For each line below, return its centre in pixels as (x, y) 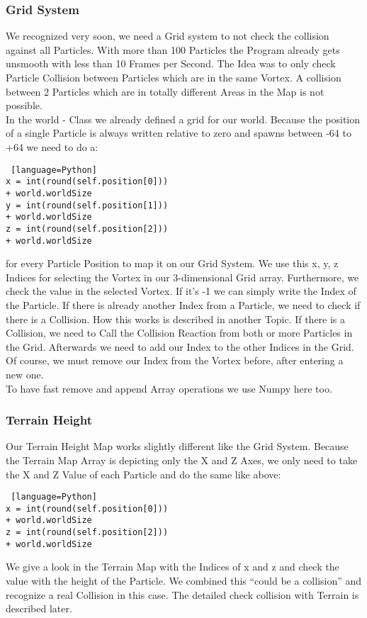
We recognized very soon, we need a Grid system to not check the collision (168, 36)
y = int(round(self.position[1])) (87, 205)
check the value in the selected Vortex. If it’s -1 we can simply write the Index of (181, 291)
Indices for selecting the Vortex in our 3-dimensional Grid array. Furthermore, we (182, 277)
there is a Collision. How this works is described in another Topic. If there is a (176, 319)
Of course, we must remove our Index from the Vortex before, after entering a (175, 360)
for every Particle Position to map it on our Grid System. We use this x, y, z (172, 263)
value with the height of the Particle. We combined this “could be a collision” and (184, 580)
